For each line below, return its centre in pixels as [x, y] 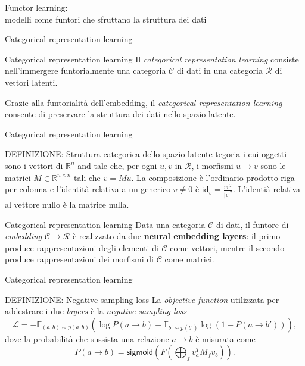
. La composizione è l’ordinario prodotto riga [213, 177]
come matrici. [189, 259]
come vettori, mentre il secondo [227, 247]
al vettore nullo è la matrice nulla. [67, 204]
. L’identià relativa [267, 189]
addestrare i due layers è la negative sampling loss [96, 311]
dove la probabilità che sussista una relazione [87, 338]
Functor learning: [36, 7]
